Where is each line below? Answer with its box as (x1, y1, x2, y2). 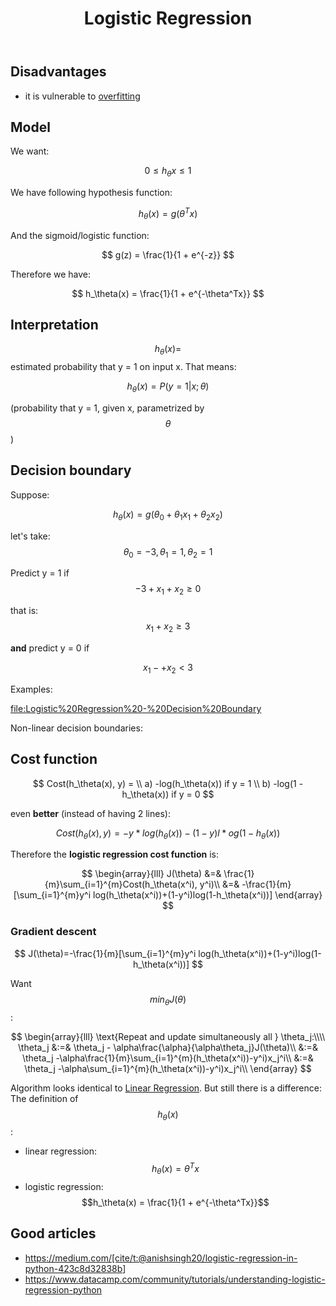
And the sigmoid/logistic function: (10, 229, 150, 241)
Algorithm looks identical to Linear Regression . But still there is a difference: (10, 1082, 322, 1094)
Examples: (10, 683, 53, 695)
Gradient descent (10, 925, 97, 939)
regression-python (24, 1283, 102, 1296)
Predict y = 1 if (10, 567, 70, 579)
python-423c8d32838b (24, 1262, 123, 1274)
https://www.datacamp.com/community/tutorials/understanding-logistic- (24, 1273, 326, 1285)
